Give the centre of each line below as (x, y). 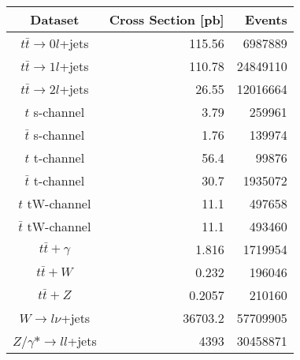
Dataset (55, 19)
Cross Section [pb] (167, 19)
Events (266, 19)
